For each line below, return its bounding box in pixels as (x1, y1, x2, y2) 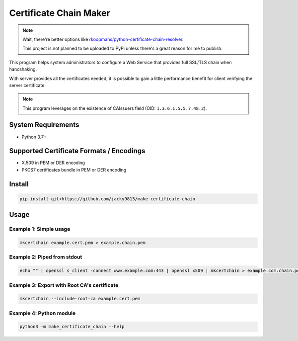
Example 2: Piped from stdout (9, 254, 82, 260)
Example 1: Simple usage (9, 226, 71, 233)
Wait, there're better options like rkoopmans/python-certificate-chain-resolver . (22, 36, 184, 42)
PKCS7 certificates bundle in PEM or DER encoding (21, 167, 127, 172)
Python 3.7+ (21, 134, 47, 140)
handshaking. (9, 66, 37, 72)
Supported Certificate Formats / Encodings (9, 147, 146, 155)
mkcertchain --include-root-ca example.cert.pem (19, 296, 141, 302)
